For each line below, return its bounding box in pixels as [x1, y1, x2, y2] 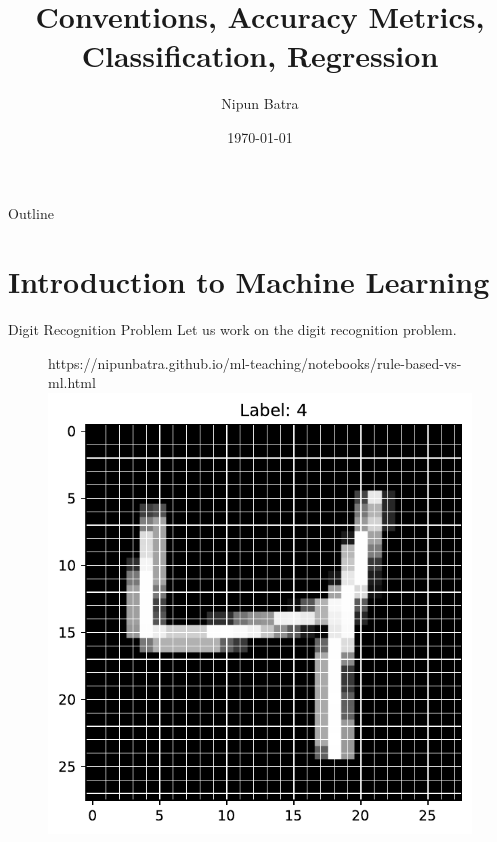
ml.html [48, 372, 96, 393]
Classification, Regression [81, 35, 439, 76]
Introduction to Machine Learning [8, 261, 490, 302]
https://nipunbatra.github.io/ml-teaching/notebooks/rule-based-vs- [48, 352, 462, 373]
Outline [8, 202, 54, 223]
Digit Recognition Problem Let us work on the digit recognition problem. [8, 319, 457, 340]
